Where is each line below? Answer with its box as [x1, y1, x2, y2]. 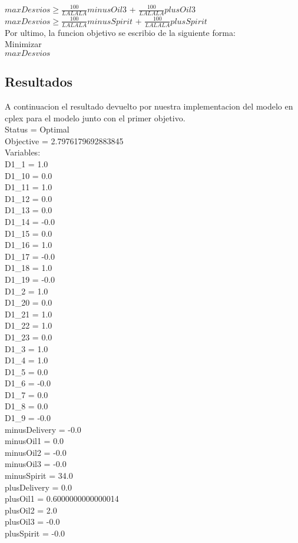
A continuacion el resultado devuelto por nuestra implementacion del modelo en [5, 100, 293, 112]
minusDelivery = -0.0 [5, 423, 81, 435]
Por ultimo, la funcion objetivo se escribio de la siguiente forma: [5, 26, 236, 38]
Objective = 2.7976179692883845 [5, 134, 124, 147]
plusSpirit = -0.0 [5, 527, 65, 539]
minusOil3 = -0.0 [5, 458, 67, 470]
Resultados [5, 72, 72, 91]
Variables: [5, 146, 41, 158]
